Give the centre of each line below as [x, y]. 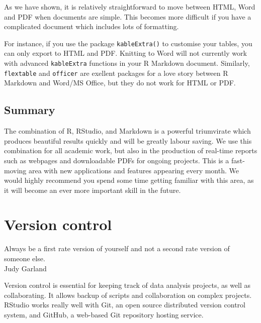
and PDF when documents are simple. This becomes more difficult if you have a [128, 16]
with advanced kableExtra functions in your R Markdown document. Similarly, [127, 63]
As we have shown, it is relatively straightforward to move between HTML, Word [130, 7]
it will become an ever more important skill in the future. [93, 190]
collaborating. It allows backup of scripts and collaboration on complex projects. [128, 295]
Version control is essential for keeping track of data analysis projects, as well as [127, 285]
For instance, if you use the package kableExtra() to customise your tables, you [128, 43]
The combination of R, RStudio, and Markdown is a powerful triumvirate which [127, 131]
